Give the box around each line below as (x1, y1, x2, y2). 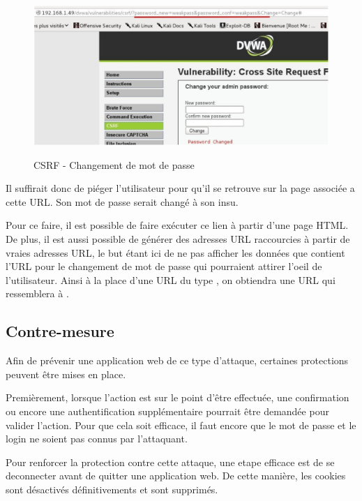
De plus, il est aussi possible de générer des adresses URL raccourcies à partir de (6, 231, 350, 246)
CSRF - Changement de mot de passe (33, 157, 195, 172)
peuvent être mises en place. (6, 366, 126, 381)
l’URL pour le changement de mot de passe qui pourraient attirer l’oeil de (6, 259, 322, 274)
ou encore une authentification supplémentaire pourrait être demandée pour (6, 403, 329, 418)
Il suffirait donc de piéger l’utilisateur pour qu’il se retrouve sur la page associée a (6, 181, 355, 195)
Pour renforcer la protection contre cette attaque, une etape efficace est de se (6, 454, 335, 469)
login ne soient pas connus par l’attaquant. (6, 431, 188, 446)
